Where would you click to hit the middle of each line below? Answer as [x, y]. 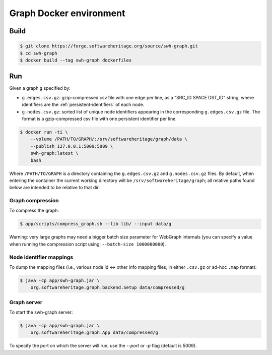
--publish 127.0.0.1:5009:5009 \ [72, 146]
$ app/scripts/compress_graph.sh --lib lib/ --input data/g [96, 224]
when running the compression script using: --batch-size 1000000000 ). [88, 244]
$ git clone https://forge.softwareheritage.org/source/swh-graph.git [109, 46]
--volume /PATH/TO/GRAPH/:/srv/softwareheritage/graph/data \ [109, 139]
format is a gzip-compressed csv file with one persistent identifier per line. [99, 119]
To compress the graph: [34, 211]
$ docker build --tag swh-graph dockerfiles [76, 60]
